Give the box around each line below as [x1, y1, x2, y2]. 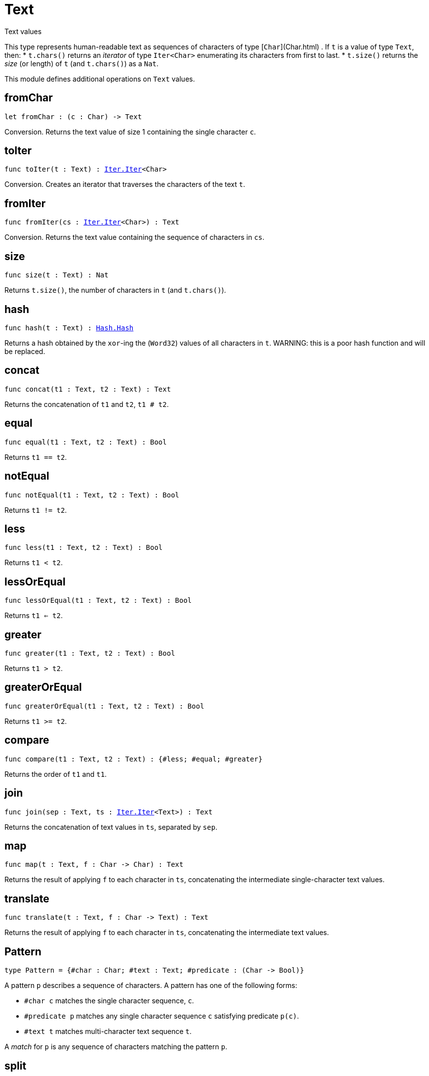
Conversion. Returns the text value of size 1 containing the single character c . [4, 127, 256, 136]
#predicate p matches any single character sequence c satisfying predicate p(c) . [24, 1012, 299, 1021]
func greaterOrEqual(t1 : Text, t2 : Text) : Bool [4, 702, 204, 710]
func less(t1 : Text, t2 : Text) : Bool [4, 543, 163, 552]
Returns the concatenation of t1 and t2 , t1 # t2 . [4, 400, 169, 408]
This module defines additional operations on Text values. [4, 74, 195, 83]
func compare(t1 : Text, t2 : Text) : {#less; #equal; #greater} [4, 755, 263, 763]
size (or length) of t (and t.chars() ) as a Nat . [4, 59, 159, 68]
